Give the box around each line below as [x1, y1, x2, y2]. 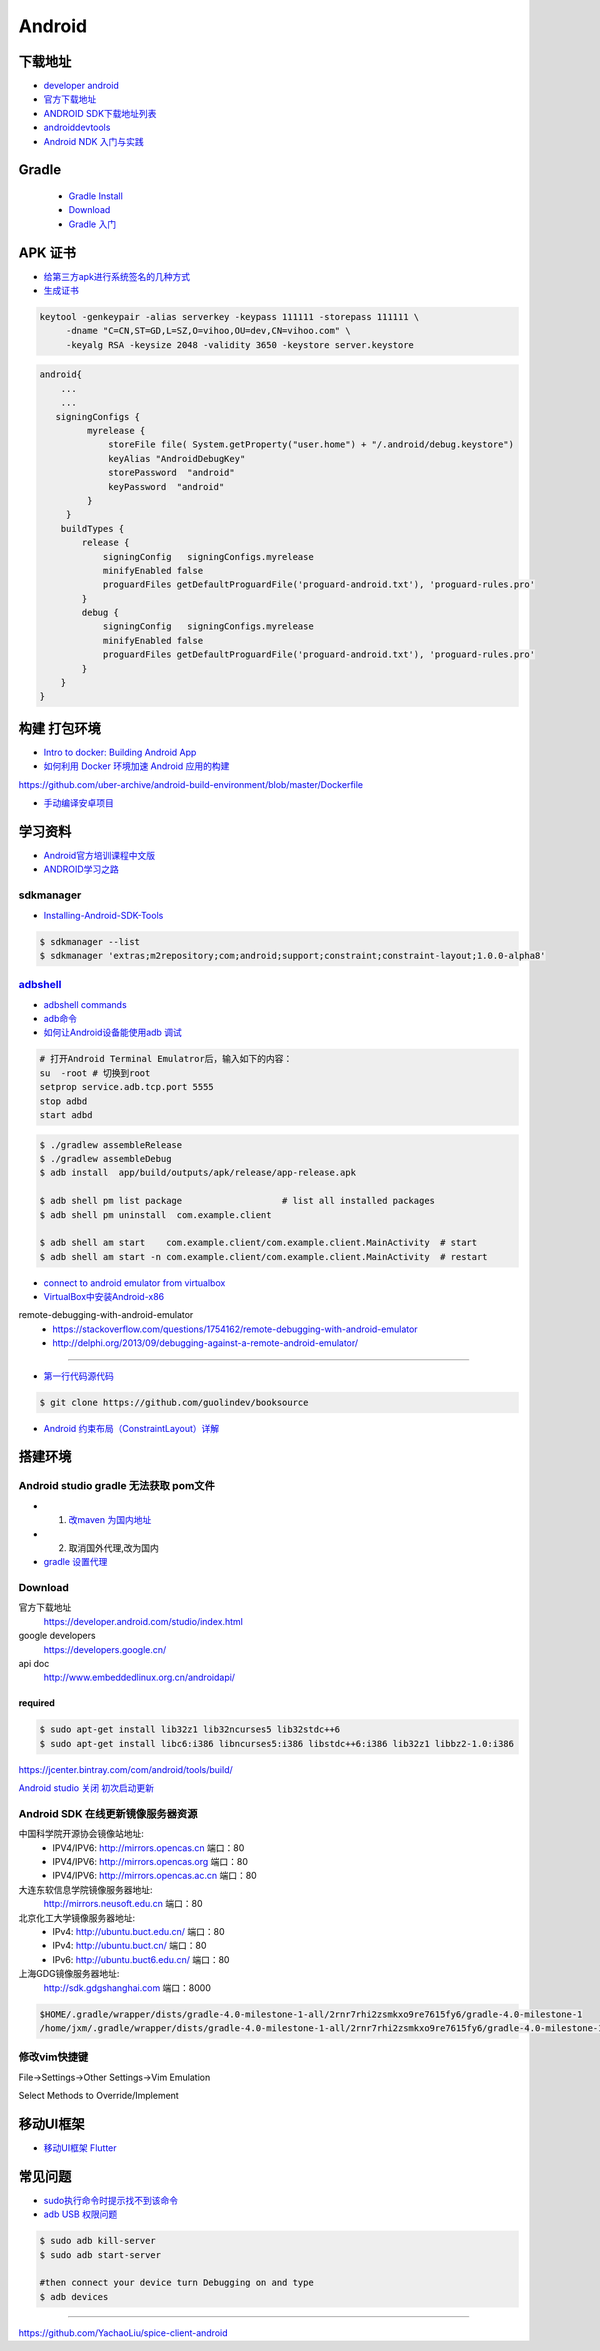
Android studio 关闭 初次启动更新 [18, 1782, 155, 1794]
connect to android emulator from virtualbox [43, 1276, 226, 1289]
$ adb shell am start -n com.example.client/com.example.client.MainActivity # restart [39, 1251, 489, 1262]
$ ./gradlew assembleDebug [39, 1153, 172, 1164]
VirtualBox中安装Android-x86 [43, 1291, 165, 1303]
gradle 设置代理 [43, 1556, 108, 1568]
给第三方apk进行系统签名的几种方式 [43, 270, 191, 282]
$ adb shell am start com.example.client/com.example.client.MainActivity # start [39, 1237, 478, 1249]
